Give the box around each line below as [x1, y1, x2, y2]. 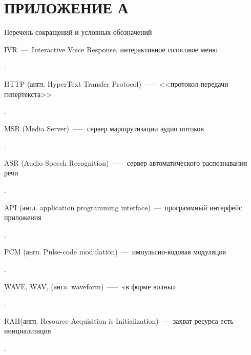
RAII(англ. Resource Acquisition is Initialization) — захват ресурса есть [4, 315, 234, 326]
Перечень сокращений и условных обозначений [4, 27, 152, 37]
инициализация [4, 325, 51, 336]
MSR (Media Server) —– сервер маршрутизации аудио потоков [4, 123, 204, 133]
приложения [4, 212, 41, 223]
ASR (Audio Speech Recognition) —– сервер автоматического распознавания [4, 157, 247, 168]
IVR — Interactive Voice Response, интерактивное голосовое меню [4, 44, 218, 54]
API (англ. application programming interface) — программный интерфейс [4, 202, 242, 212]
